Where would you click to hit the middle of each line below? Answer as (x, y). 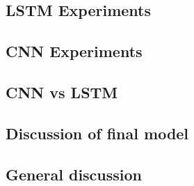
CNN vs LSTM (62, 92)
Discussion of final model (97, 133)
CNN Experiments (74, 51)
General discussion (74, 174)
